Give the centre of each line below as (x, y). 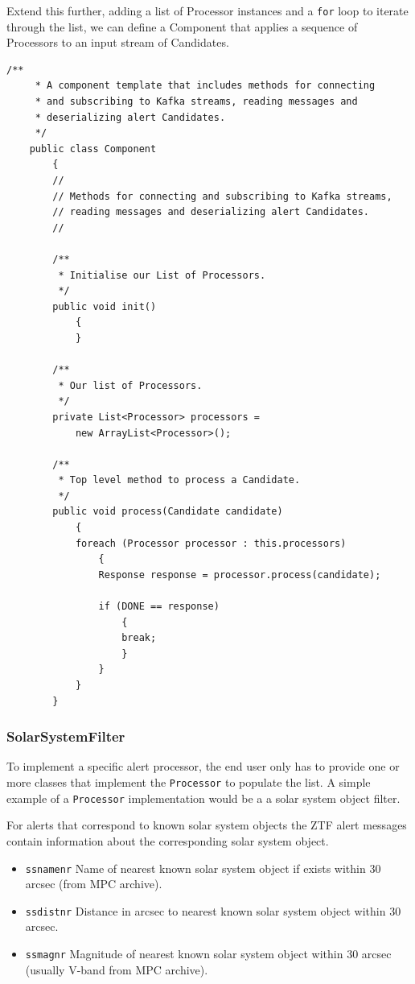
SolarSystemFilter (66, 736)
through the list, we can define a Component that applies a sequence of (182, 26)
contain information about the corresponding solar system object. (168, 840)
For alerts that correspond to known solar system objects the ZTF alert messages (207, 825)
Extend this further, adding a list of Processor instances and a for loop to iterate (207, 10)
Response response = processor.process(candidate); (240, 575)
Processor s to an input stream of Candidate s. (118, 42)
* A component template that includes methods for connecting (205, 86)
